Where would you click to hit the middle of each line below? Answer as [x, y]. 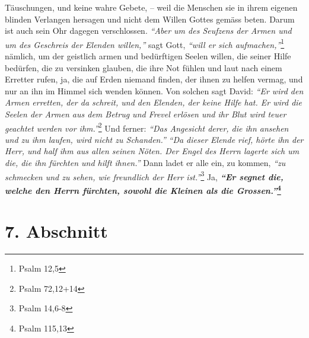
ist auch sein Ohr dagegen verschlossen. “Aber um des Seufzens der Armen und [148, 31]
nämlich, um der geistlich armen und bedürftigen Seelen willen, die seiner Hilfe [148, 56]
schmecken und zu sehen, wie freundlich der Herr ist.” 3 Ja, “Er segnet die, [144, 176]
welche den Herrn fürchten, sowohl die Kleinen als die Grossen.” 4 [143, 189]
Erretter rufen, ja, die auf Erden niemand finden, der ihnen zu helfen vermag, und [154, 79]
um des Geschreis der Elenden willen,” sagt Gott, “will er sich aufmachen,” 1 [145, 43]
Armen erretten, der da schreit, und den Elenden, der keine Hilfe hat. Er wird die [154, 102]
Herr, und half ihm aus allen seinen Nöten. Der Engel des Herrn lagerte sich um [152, 151]
